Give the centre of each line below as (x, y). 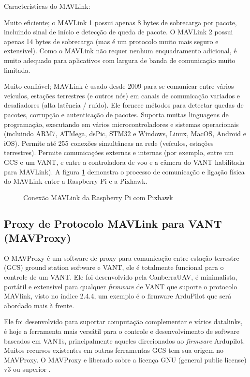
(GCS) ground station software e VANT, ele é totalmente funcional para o (114, 267)
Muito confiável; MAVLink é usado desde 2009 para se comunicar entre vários (119, 86)
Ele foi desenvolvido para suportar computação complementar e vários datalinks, (123, 322)
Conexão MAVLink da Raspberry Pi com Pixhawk (98, 197)
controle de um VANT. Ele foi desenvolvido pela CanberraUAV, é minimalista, (121, 277)
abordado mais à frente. (39, 305)
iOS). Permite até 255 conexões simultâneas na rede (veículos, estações (109, 143)
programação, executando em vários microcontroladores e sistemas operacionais (121, 124)
